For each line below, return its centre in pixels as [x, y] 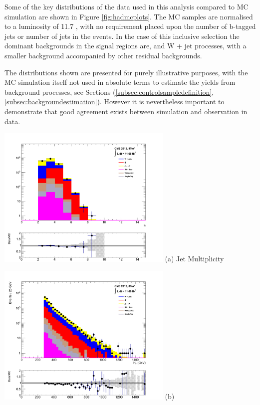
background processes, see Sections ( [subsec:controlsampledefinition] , [109, 92]
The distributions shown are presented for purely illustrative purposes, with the [126, 72]
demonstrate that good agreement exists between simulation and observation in [126, 111]
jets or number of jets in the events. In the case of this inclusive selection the [122, 36]
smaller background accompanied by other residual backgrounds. [103, 55]
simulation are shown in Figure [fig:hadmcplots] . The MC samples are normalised [129, 16]
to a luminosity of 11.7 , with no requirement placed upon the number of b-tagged [130, 26]
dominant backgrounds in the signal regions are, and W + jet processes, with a [126, 46]
